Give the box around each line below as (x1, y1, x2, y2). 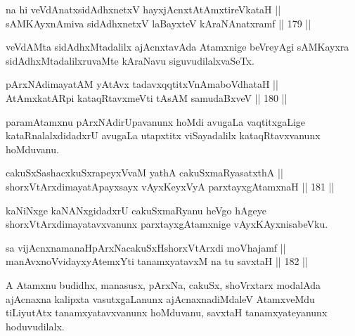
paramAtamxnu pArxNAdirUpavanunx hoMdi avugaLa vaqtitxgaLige (6, 114, 306, 129)
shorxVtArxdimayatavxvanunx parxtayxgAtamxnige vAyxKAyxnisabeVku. (6, 217, 328, 231)
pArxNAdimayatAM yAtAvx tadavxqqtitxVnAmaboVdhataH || (6, 77, 278, 91)
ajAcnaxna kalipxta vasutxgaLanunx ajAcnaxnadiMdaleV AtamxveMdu (6, 291, 315, 306)
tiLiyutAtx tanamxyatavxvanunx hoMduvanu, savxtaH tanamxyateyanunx (6, 305, 328, 320)
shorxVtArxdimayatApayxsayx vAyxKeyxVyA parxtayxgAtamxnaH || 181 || (6, 179, 335, 193)
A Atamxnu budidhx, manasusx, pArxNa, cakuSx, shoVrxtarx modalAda (6, 277, 321, 292)
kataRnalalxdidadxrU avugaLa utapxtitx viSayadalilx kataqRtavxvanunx (6, 128, 321, 143)
